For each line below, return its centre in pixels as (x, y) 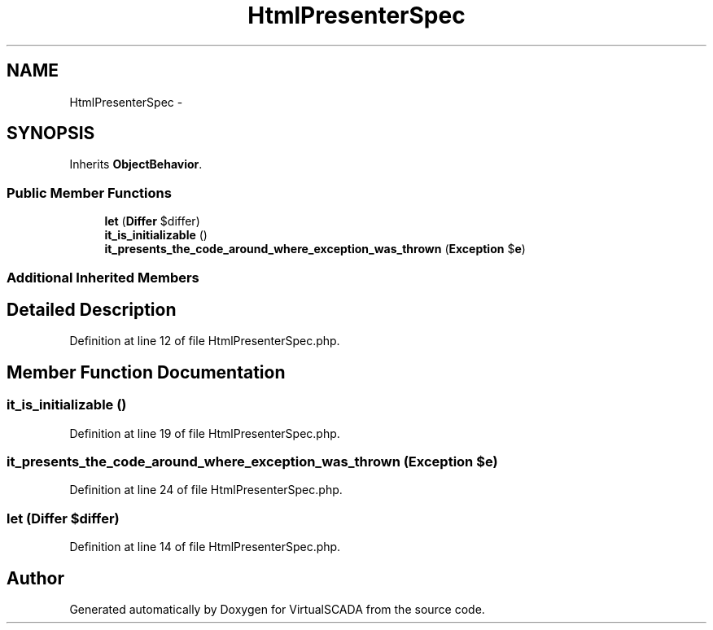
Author (35, 578)
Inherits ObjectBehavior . (136, 164)
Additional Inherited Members (103, 277)
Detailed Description (92, 309)
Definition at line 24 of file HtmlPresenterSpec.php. (206, 490)
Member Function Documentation (146, 372)
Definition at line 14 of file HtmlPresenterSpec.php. (205, 547)
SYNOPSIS (51, 133)
